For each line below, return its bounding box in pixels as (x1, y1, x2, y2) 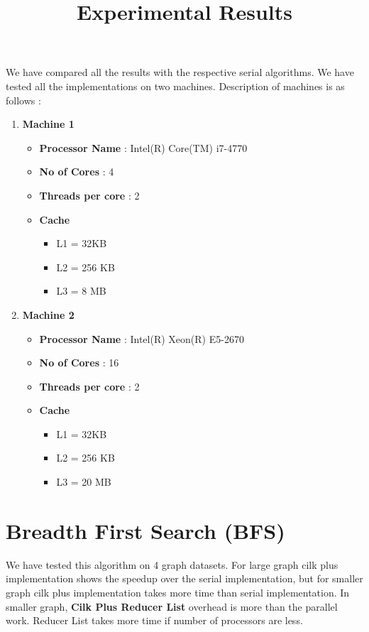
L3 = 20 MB (56, 474, 111, 489)
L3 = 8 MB (56, 283, 106, 298)
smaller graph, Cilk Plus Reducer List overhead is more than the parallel (6, 599, 338, 614)
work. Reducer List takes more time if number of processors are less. (6, 613, 303, 628)
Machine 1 (22, 116, 75, 131)
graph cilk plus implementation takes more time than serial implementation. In (6, 584, 350, 599)
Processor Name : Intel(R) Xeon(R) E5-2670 (39, 331, 244, 346)
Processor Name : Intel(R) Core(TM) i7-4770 (39, 140, 248, 155)
